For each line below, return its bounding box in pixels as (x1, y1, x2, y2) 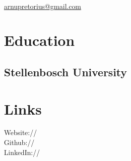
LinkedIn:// (4, 147, 40, 157)
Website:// (4, 127, 37, 138)
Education (4, 30, 75, 50)
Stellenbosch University (4, 64, 127, 79)
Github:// (4, 137, 35, 148)
